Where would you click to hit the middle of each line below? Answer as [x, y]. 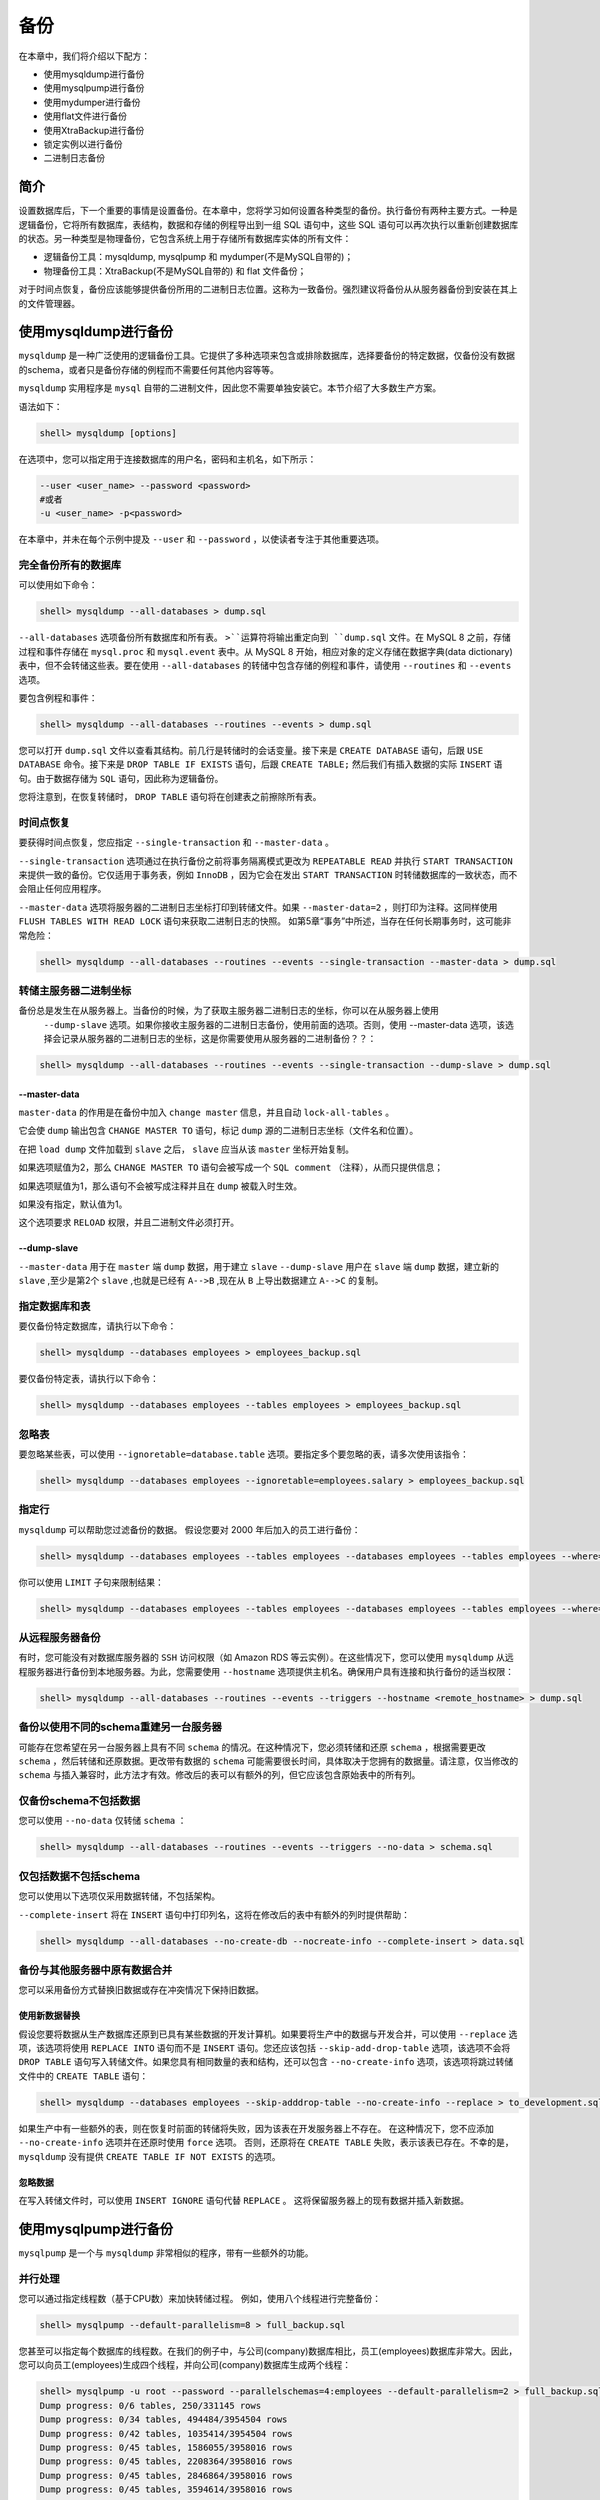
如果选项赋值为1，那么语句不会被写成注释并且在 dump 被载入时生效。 [160, 1186]
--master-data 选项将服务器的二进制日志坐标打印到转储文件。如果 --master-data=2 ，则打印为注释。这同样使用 [258, 907]
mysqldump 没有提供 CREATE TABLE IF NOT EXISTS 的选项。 [149, 2156]
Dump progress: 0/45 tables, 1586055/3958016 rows [166, 2447]
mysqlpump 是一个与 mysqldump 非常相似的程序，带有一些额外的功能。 [166, 2252]
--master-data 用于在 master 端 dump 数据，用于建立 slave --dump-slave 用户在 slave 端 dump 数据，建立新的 [259, 1266]
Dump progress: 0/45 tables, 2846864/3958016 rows [166, 2475]
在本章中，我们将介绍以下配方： [84, 56]
